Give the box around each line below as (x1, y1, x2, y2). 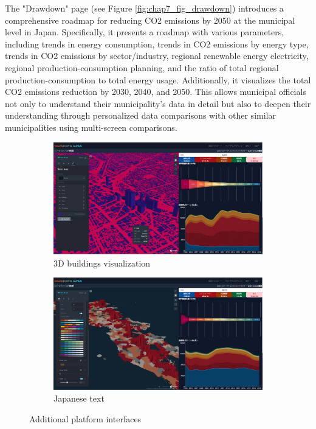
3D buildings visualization (53, 256, 151, 269)
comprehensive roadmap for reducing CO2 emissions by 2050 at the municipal (5, 13, 295, 26)
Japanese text (53, 392, 105, 405)
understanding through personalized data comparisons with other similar (5, 109, 276, 122)
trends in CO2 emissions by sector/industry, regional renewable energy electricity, (5, 49, 309, 62)
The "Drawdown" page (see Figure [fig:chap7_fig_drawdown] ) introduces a (5, 2, 284, 14)
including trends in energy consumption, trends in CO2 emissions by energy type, (5, 37, 309, 50)
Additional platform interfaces (29, 412, 142, 425)
